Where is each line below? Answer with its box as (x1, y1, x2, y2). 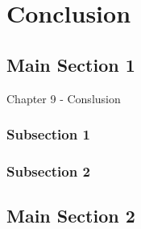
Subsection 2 (6, 160, 90, 181)
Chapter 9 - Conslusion (6, 90, 121, 106)
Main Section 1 (6, 52, 135, 77)
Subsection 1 (6, 124, 90, 144)
